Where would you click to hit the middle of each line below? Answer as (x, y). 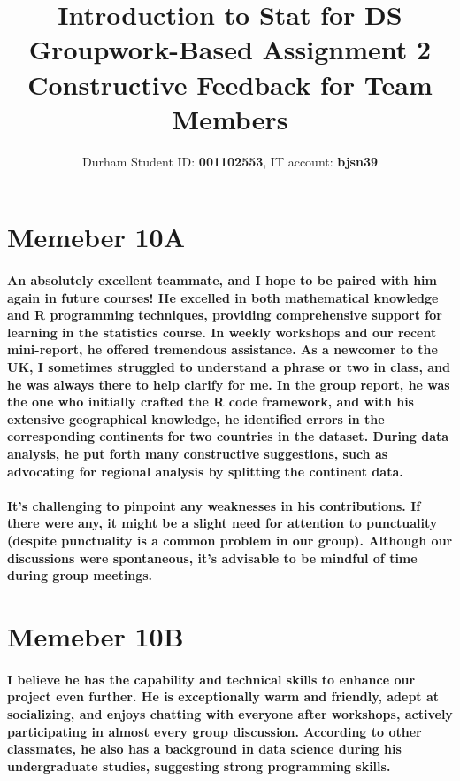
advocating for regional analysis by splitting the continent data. (205, 471)
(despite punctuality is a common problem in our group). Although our (230, 540)
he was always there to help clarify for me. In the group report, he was (229, 384)
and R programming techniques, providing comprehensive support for (225, 315)
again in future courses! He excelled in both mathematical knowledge (223, 297)
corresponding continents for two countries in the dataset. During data (228, 436)
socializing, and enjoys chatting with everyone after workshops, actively (230, 713)
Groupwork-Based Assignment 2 (230, 49)
